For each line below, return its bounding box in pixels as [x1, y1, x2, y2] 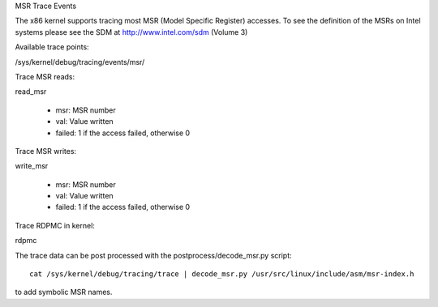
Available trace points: [15, 42, 89, 52]
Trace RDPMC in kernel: [15, 220, 95, 230]
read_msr [15, 87, 47, 96]
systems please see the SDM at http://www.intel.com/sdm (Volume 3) [15, 27, 248, 36]
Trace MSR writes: [15, 146, 77, 156]
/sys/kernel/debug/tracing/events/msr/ [15, 57, 145, 66]
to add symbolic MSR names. [15, 288, 113, 297]
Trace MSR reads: [15, 71, 75, 81]
